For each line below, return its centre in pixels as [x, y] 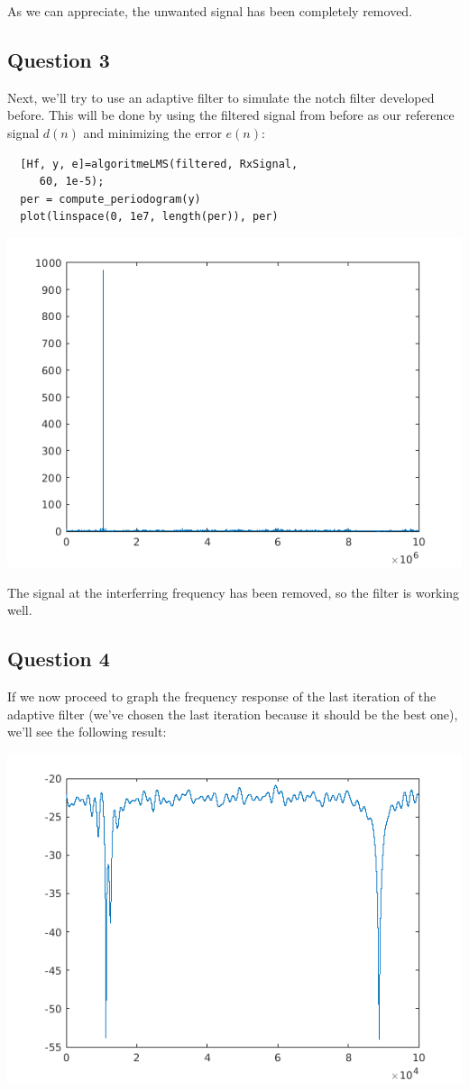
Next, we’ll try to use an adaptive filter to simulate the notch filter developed [221, 97]
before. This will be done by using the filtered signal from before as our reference [231, 115]
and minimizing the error [152, 132]
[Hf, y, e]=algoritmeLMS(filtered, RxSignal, [159, 164]
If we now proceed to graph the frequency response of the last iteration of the [222, 696]
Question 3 [59, 59]
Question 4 [59, 659]
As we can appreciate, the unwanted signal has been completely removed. [210, 11]
